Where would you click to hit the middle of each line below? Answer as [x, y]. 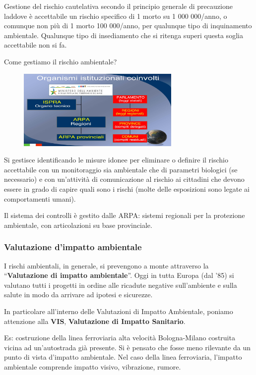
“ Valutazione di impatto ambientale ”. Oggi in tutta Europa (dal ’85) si [119, 275]
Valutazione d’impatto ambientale [73, 247]
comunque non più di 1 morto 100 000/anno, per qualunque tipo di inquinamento [128, 26]
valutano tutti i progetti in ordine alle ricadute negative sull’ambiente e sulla [121, 285]
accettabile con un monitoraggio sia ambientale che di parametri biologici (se [121, 169]
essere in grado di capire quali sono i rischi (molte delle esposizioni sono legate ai [127, 189]
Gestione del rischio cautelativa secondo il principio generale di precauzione [118, 6]
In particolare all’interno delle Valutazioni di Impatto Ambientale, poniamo [119, 311]
